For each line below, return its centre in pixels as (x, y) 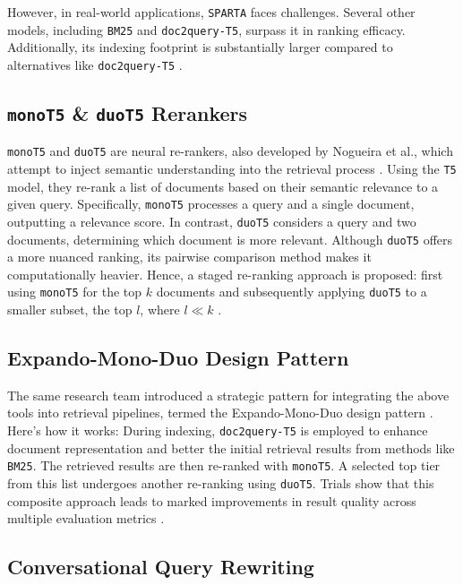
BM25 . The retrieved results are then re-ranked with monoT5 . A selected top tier (224, 465)
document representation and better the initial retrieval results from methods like (231, 447)
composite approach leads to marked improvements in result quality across (212, 500)
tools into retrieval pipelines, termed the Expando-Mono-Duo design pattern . (220, 413)
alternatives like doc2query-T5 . (95, 64)
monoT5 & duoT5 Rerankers (128, 112)
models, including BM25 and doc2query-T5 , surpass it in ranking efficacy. (206, 29)
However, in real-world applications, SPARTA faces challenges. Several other (211, 12)
